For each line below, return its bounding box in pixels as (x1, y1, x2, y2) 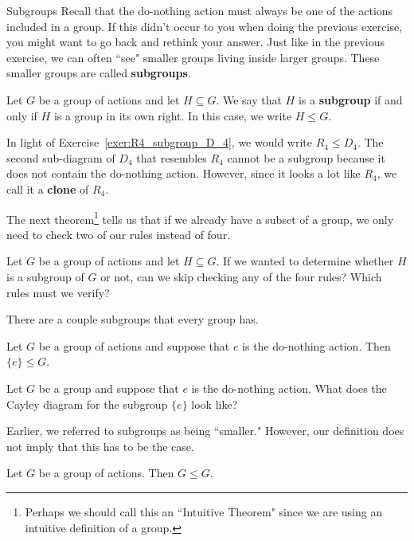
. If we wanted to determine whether (216, 253, 394, 269)
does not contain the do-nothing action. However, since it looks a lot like (6, 165, 361, 182)
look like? (191, 395, 238, 412)
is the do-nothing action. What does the (191, 379, 387, 396)
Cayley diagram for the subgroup (6, 395, 168, 412)
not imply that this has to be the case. (6, 437, 194, 454)
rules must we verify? (6, 284, 110, 300)
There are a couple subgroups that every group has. (6, 311, 259, 327)
